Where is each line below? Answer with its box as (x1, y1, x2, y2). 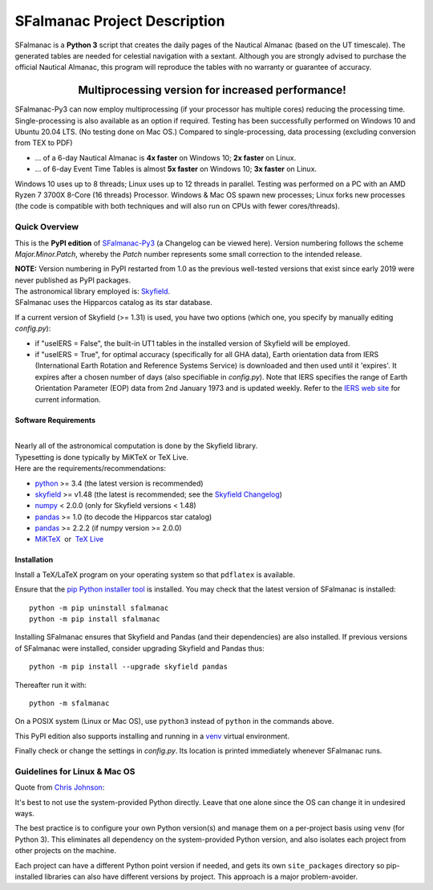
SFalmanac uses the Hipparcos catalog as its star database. (14, 298, 212, 307)
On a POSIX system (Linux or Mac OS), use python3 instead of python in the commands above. (14, 717, 334, 726)
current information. (34, 394, 101, 404)
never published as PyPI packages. (14, 275, 132, 285)
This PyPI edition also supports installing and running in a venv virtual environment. (14, 731, 290, 741)
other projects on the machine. (14, 846, 116, 855)
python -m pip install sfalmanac (29, 615, 160, 624)
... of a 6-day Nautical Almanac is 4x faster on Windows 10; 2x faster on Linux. (34, 152, 297, 162)
